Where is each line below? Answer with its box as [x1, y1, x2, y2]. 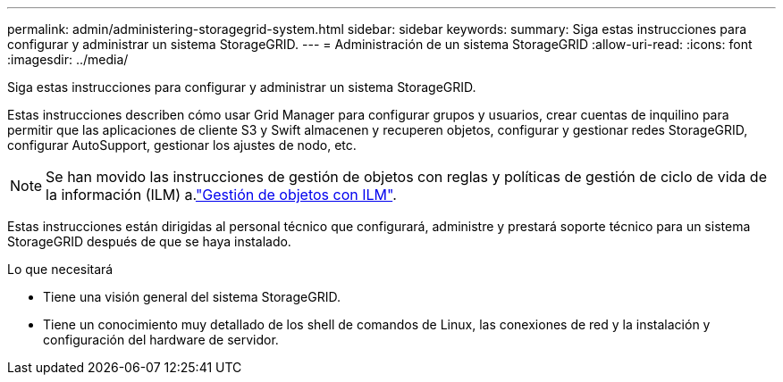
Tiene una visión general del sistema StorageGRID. [43, 289, 341, 304]
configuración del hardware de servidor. [43, 332, 279, 347]
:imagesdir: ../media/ [7, 52, 129, 67]
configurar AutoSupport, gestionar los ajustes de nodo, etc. [7, 137, 357, 153]
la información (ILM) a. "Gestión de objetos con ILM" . [46, 186, 397, 203]
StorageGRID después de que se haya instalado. [7, 234, 291, 249]
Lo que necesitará [7, 262, 114, 277]
